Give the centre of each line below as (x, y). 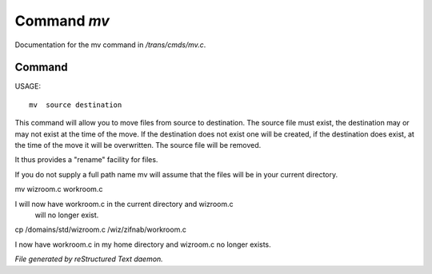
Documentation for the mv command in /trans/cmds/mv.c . (110, 45)
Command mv (62, 21)
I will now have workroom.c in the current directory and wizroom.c (124, 204)
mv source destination (76, 105)
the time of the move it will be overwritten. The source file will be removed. (138, 145)
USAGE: (28, 86)
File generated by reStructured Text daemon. (89, 259)
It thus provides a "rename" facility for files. (86, 160)
